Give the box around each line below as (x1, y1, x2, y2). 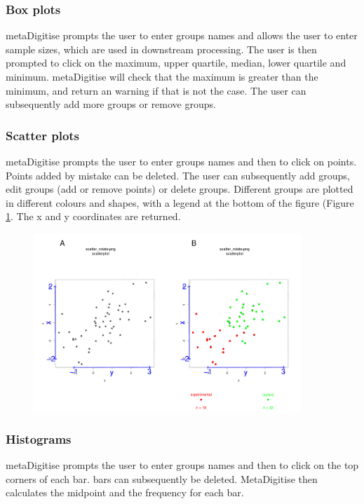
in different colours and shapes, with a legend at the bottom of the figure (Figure (6, 195, 354, 210)
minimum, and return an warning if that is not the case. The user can (6, 83, 306, 97)
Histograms (6, 430, 72, 447)
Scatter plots (6, 126, 80, 144)
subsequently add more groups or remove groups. (6, 97, 216, 111)
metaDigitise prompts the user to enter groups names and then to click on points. (6, 154, 357, 168)
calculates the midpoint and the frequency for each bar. (6, 485, 244, 500)
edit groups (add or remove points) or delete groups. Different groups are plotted (6, 182, 353, 196)
